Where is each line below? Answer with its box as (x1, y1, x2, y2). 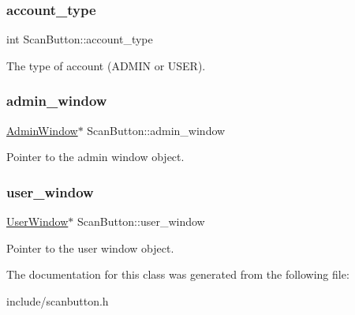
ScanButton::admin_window (87, 122, 226, 138)
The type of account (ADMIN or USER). (6, 57, 206, 73)
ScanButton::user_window (77, 213, 205, 230)
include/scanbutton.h (6, 292, 109, 309)
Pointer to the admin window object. (6, 148, 185, 165)
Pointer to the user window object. (6, 239, 174, 256)
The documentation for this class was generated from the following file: (6, 266, 349, 283)
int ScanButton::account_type (6, 31, 153, 47)
